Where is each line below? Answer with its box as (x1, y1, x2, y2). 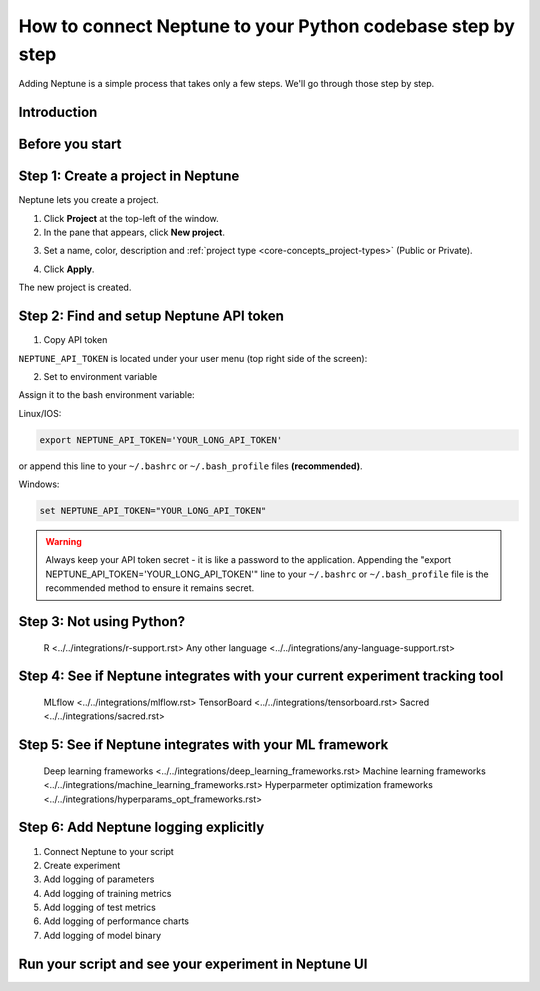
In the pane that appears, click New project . (43, 226, 225, 239)
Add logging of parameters (43, 873, 155, 885)
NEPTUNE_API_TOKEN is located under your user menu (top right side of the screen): (18, 352, 368, 364)
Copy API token (43, 334, 108, 346)
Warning (45, 536, 82, 548)
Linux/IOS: (18, 407, 62, 419)
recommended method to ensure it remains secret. (45, 582, 255, 594)
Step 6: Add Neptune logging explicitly (18, 819, 265, 836)
